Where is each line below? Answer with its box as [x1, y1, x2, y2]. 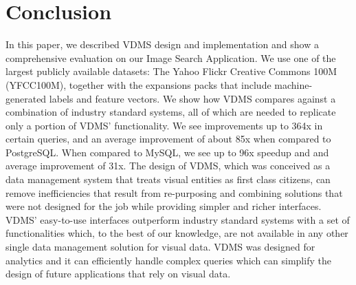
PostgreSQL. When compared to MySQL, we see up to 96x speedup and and [5, 145, 329, 159]
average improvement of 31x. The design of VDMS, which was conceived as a [5, 158, 331, 173]
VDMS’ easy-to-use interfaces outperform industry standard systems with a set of [5, 212, 350, 226]
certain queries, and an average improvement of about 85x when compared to [5, 131, 331, 146]
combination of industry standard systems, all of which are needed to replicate [5, 105, 336, 119]
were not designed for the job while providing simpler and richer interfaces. [5, 199, 322, 213]
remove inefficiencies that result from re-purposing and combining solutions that [5, 185, 343, 200]
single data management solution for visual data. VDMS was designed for [5, 240, 315, 254]
